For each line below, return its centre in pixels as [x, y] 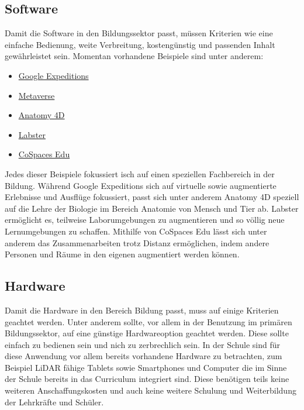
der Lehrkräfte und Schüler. [54, 402]
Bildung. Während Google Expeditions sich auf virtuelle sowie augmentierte [141, 185]
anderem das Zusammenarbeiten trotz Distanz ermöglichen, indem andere [137, 242]
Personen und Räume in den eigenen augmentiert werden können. [122, 254]
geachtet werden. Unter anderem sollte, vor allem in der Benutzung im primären [148, 321]
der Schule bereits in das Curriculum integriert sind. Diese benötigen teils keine [147, 379]
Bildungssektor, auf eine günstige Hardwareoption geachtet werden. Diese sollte [147, 333]
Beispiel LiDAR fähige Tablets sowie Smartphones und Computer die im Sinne [146, 367]
